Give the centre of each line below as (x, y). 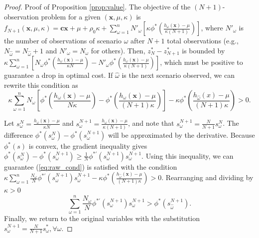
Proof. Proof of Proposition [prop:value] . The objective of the (97, 6)
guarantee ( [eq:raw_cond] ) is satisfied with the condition (91, 166)
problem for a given (71, 16)
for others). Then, (118, 50)
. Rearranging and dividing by (207, 177)
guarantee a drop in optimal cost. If (59, 75)
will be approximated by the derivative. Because (181, 135)
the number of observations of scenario (63, 41)
